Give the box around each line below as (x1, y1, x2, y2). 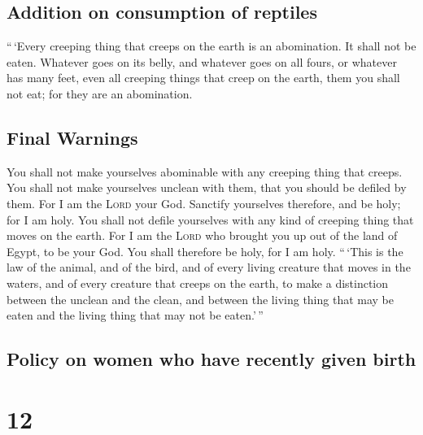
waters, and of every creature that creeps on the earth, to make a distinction (7, 274, 389, 291)
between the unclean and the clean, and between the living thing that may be (7, 290, 394, 307)
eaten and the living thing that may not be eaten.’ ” (7, 307, 264, 324)
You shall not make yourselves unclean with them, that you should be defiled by (7, 179, 407, 196)
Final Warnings (7, 124, 138, 150)
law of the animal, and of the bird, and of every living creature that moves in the (7, 259, 411, 276)
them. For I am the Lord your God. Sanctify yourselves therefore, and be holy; (7, 194, 401, 211)
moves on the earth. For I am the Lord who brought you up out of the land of (7, 227, 398, 244)
